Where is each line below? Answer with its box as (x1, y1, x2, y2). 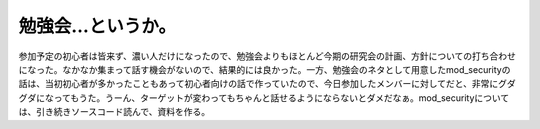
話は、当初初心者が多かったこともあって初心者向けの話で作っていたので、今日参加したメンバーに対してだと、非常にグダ (18, 78, 517, 90)
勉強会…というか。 (18, 15, 177, 37)
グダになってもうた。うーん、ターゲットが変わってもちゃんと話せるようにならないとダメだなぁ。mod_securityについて (18, 91, 510, 104)
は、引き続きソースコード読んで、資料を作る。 (18, 106, 211, 118)
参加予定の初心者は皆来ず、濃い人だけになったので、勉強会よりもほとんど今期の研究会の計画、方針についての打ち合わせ (18, 50, 517, 62)
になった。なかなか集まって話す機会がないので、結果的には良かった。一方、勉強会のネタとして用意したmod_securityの (18, 63, 511, 75)
